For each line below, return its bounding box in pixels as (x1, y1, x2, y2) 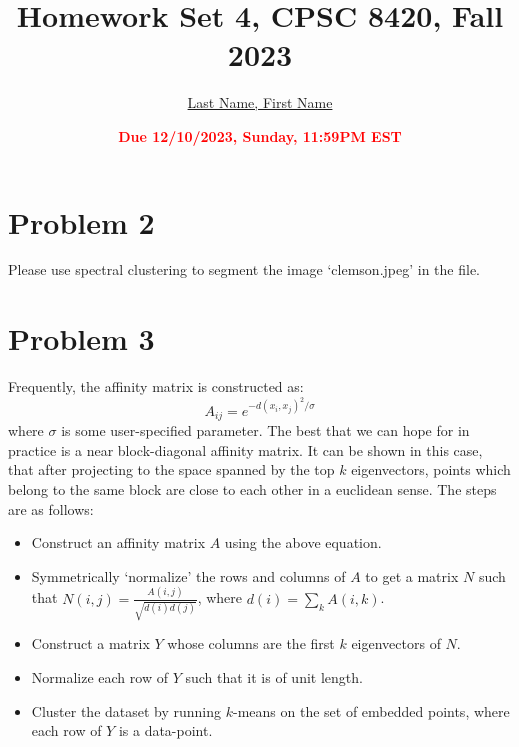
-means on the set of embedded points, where (233, 700, 510, 721)
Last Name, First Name (187, 92, 333, 113)
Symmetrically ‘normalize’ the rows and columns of (31, 565, 346, 586)
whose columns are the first (167, 633, 335, 654)
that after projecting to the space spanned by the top (8, 459, 335, 480)
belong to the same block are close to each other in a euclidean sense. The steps (8, 479, 497, 500)
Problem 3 (8, 318, 155, 359)
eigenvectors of (351, 633, 441, 654)
